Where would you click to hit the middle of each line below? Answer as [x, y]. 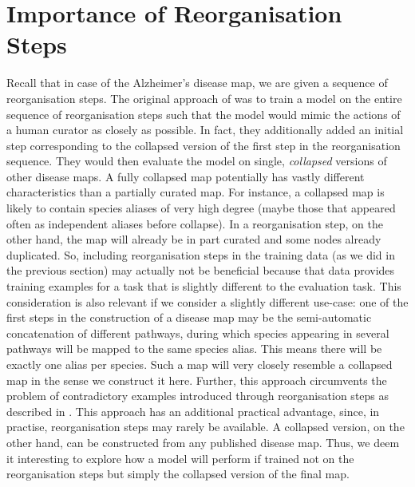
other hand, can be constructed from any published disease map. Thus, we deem [203, 442]
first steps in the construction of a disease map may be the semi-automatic [189, 317]
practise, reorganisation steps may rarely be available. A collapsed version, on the [206, 427]
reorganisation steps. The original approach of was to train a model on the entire [204, 98]
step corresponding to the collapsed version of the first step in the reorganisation [204, 145]
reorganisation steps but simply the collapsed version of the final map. [178, 474]
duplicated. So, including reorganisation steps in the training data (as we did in [201, 254]
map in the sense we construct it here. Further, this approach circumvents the [197, 380]
